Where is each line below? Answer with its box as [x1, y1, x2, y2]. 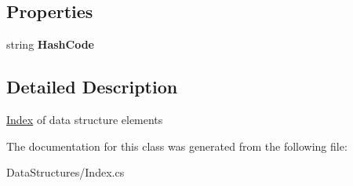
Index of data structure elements [6, 111, 163, 127]
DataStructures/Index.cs [6, 164, 125, 181]
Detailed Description [6, 75, 178, 99]
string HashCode [6, 36, 94, 53]
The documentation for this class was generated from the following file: [6, 137, 348, 154]
